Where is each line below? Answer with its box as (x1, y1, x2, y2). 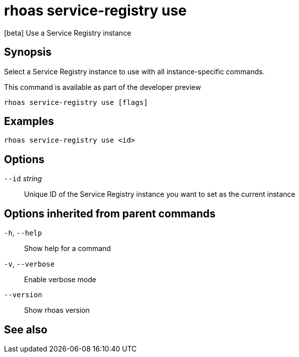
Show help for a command (24, 244, 111, 253)
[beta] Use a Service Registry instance (4, 28, 131, 37)
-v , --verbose (4, 260, 55, 269)
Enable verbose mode (24, 275, 96, 284)
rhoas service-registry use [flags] (4, 98, 148, 106)
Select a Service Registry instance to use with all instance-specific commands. (4, 67, 265, 76)
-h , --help (4, 228, 42, 237)
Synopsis (4, 46, 52, 59)
